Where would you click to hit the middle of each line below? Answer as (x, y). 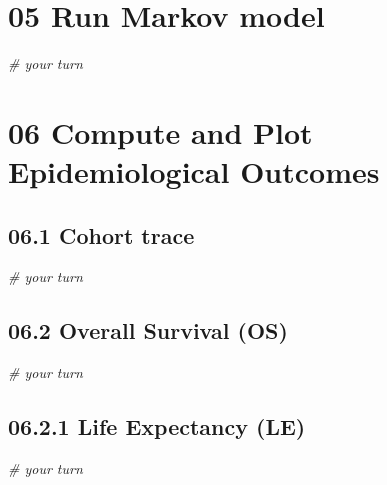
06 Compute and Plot (160, 131)
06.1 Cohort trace (101, 234)
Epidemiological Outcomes (194, 171)
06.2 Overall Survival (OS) (148, 330)
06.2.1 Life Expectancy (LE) (157, 426)
